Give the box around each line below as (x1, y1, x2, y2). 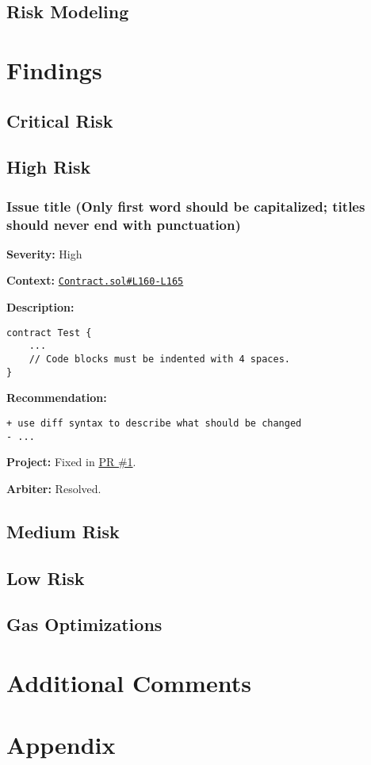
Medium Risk (6, 518, 120, 543)
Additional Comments (6, 666, 251, 698)
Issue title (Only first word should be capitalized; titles (6, 196, 365, 216)
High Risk (6, 155, 91, 179)
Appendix (6, 729, 116, 761)
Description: (6, 299, 75, 316)
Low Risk (6, 565, 85, 590)
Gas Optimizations (6, 612, 163, 637)
